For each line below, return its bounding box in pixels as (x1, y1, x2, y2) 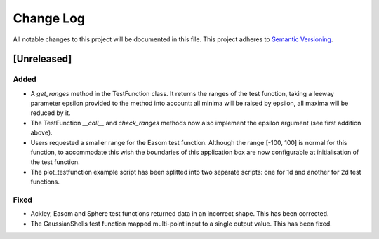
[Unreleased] (13, 53, 72, 65)
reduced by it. (30, 109, 71, 117)
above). (30, 128, 53, 137)
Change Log (13, 11, 86, 26)
